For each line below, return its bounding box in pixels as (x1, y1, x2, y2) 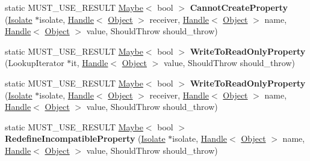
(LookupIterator (5, 56, 64, 69)
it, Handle (71, 56, 108, 69)
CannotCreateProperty (190, 1, 288, 13)
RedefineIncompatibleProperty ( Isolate (5, 132, 166, 145)
